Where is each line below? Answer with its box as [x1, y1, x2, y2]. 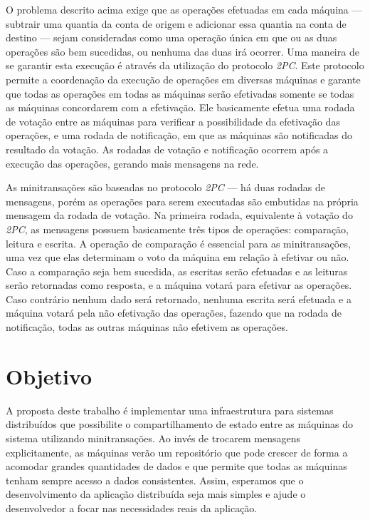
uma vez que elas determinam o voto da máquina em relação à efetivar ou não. [6, 250, 349, 265]
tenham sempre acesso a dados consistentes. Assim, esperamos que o [6, 472, 304, 487]
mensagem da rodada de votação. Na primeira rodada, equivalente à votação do [6, 208, 353, 223]
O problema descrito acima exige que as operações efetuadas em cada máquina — [6, 2, 362, 16]
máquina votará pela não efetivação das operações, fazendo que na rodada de [6, 305, 342, 320]
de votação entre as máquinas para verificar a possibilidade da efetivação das [6, 113, 340, 128]
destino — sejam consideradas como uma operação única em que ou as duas [6, 30, 337, 45]
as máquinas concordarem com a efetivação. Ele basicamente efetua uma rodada [6, 100, 355, 115]
